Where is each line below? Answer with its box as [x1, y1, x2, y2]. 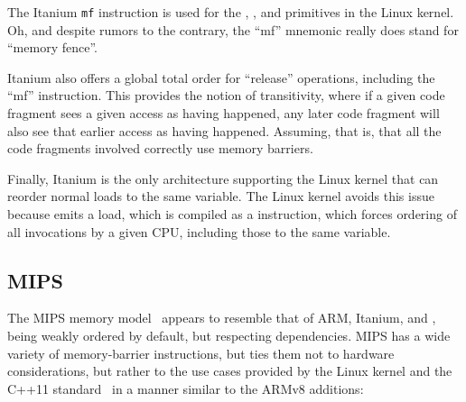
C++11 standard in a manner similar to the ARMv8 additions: [7, 379, 364, 397]
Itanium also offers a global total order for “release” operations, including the [7, 68, 435, 87]
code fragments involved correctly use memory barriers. [7, 139, 313, 158]
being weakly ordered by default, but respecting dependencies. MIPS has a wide [7, 325, 451, 344]
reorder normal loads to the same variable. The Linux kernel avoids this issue [7, 187, 434, 206]
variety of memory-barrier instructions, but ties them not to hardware [7, 343, 395, 362]
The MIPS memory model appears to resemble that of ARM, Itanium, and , [7, 308, 436, 327]
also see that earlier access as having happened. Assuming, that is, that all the [7, 121, 442, 140]
